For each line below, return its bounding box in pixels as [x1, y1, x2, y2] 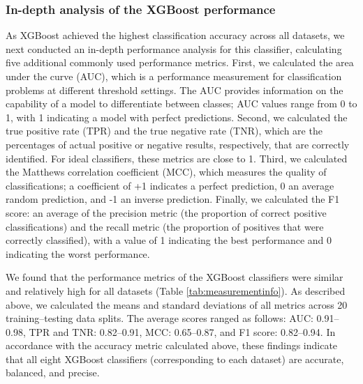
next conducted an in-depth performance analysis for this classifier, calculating [6, 41, 342, 56]
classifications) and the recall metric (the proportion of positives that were [6, 219, 324, 233]
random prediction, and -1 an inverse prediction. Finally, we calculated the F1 [6, 192, 340, 206]
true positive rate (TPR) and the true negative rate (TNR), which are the [6, 123, 323, 138]
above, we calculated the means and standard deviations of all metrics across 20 [6, 297, 348, 312]
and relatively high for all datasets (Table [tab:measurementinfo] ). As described [6, 283, 346, 298]
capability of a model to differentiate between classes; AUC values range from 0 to [6, 96, 357, 111]
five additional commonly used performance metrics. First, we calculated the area [6, 55, 354, 70]
